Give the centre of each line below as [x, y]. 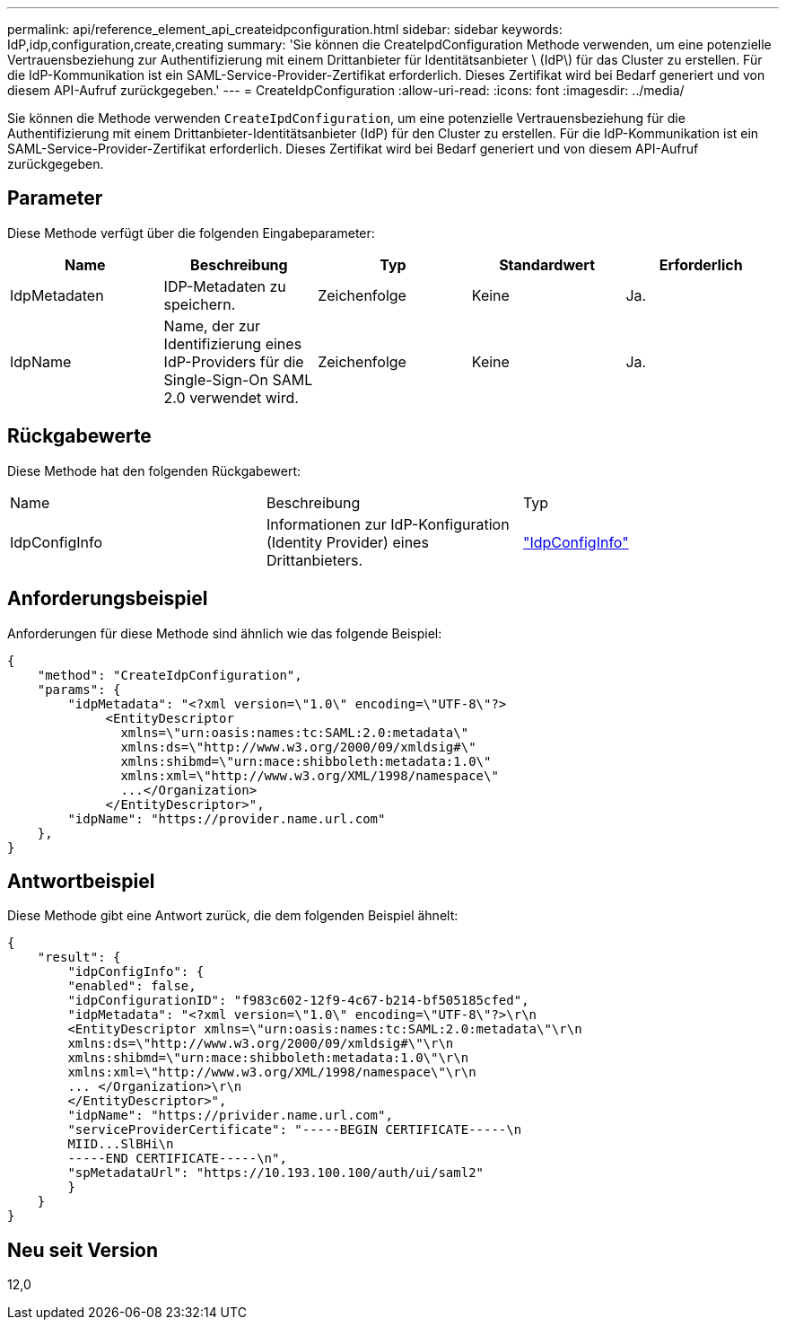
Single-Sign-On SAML [238, 379]
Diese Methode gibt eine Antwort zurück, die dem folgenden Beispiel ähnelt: [233, 916]
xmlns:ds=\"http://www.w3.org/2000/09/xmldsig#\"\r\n [261, 1044]
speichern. [200, 304]
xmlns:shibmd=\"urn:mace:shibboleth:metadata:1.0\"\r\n [268, 1058]
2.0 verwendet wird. [231, 397]
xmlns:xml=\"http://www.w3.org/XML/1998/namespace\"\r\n [272, 1072]
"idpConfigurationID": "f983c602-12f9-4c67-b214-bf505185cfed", [298, 1001]
